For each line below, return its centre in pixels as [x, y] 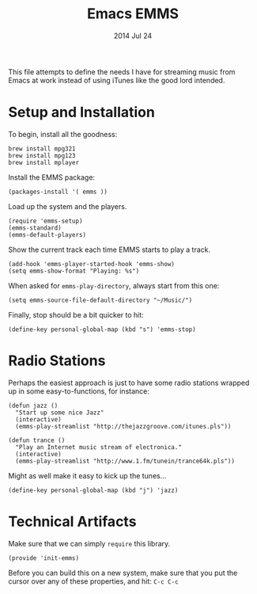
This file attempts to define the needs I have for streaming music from [122, 71]
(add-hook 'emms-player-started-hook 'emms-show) [92, 264]
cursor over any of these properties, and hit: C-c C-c [94, 581]
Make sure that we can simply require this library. [89, 543]
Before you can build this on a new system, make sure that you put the [123, 573]
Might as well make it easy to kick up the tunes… [87, 475]
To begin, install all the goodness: [63, 134]
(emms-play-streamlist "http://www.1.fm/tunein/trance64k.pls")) [125, 461]
